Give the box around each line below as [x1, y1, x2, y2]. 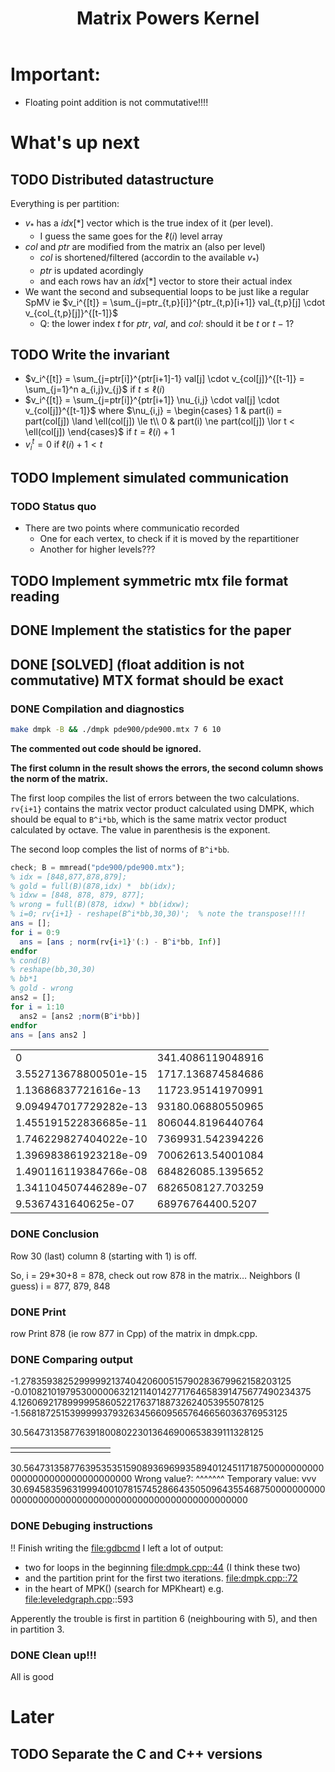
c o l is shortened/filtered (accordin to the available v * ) [39, 251, 260, 266]
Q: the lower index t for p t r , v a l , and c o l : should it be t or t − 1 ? [39, 317, 295, 329]
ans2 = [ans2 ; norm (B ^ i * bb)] [19, 1011, 141, 1021]
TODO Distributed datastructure [10, 171, 215, 188]
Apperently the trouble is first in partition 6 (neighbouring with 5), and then [10, 1612, 318, 1624]
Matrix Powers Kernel [76, 7, 260, 30]
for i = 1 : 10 [10, 1002, 65, 1012]
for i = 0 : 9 [10, 927, 60, 937]
